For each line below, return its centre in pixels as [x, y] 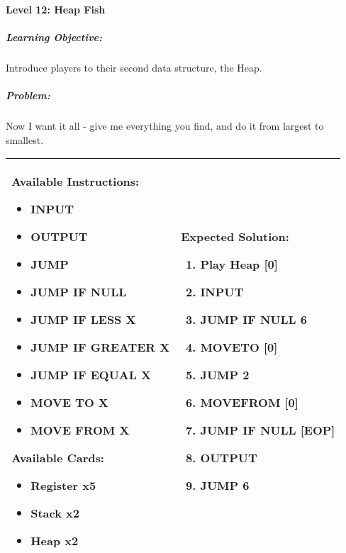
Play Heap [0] [239, 264]
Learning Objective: [54, 37]
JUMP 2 [225, 375]
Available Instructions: [76, 181]
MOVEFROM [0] [249, 403]
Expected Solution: [235, 237]
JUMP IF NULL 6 [253, 320]
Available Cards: [58, 458]
